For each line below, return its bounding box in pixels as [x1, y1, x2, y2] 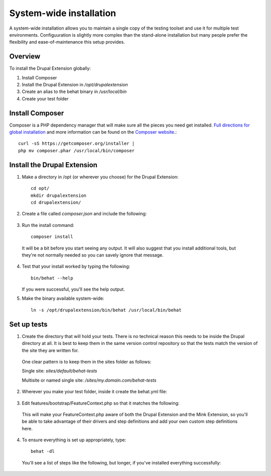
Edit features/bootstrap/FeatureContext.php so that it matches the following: [22, 400, 180, 406]
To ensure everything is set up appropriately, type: [22, 437, 126, 443]
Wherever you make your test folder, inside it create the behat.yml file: [22, 389, 168, 395]
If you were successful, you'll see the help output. [22, 286, 125, 292]
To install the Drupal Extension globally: [9, 65, 91, 71]
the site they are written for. [22, 347, 79, 353]
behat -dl [31, 448, 55, 454]
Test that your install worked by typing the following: [22, 264, 130, 270]
